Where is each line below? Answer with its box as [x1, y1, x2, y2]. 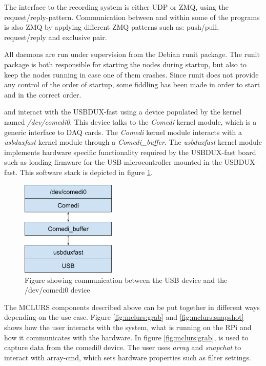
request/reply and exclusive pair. [4, 31, 107, 42]
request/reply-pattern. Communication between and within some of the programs [4, 11, 260, 22]
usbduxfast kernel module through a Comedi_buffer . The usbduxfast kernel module [4, 137, 262, 147]
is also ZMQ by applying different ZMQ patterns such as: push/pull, [4, 22, 219, 32]
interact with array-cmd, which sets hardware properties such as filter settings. [4, 352, 251, 362]
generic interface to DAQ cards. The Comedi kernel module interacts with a [4, 126, 242, 137]
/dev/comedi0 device [25, 284, 90, 295]
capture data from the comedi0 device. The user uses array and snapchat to [4, 342, 241, 353]
